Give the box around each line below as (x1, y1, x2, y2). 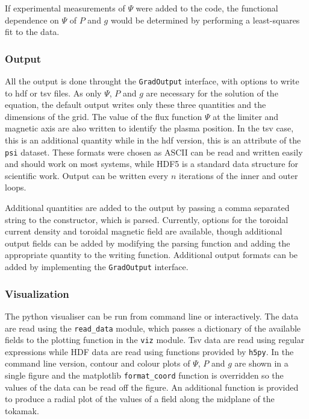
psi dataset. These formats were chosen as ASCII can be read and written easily (5, 145, 303, 158)
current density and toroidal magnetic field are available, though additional (5, 225, 282, 238)
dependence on (5, 13, 59, 26)
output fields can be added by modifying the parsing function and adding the (5, 236, 290, 249)
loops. (5, 181, 27, 194)
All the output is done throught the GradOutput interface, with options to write (5, 75, 299, 87)
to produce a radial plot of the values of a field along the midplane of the (5, 392, 275, 405)
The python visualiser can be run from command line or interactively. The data (5, 309, 299, 322)
